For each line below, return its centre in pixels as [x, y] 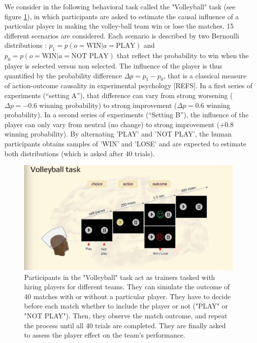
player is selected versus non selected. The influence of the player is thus [113, 65]
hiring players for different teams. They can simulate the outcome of [127, 287]
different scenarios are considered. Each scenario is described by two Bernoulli [122, 35]
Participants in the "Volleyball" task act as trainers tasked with [120, 277]
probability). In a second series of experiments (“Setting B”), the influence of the [127, 115]
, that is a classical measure [205, 75]
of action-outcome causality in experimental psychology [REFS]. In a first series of [128, 86]
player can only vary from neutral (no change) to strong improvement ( [112, 124]
